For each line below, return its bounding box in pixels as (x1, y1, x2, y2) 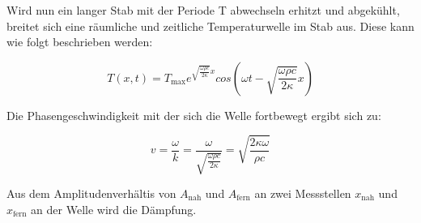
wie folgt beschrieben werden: (6, 33, 153, 50)
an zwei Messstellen (254, 184, 351, 201)
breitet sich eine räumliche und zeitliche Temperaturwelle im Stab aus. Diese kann (6, 17, 415, 34)
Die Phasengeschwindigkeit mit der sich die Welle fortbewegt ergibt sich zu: (6, 106, 381, 123)
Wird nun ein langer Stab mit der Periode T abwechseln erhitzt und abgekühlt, (6, 2, 400, 18)
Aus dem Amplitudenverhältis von (6, 184, 176, 201)
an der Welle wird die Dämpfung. (31, 200, 197, 217)
